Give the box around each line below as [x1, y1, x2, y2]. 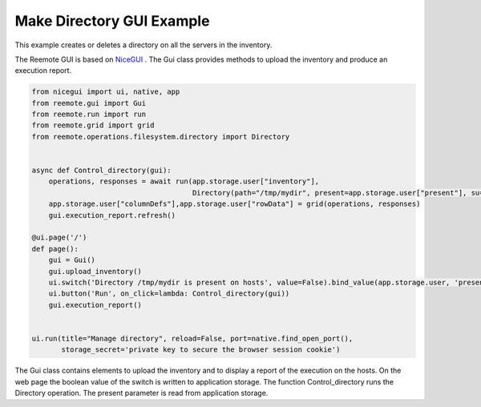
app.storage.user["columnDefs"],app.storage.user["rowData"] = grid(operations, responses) [48, 199, 421, 208]
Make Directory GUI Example [14, 12, 210, 30]
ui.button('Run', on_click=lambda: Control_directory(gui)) [48, 289, 290, 298]
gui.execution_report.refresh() [48, 211, 176, 220]
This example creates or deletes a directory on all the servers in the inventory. [14, 40, 273, 50]
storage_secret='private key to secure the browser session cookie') [61, 345, 341, 354]
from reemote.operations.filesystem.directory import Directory [31, 132, 290, 141]
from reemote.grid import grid [31, 121, 156, 130]
